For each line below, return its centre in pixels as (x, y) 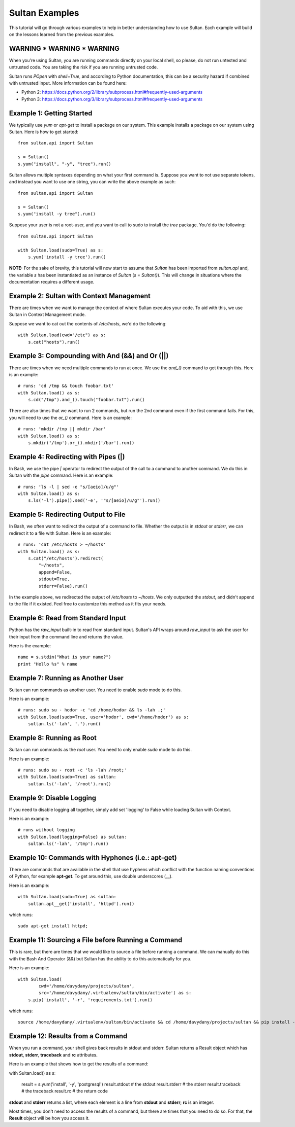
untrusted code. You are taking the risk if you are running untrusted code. (84, 67)
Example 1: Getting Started (51, 113)
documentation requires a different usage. (52, 282)
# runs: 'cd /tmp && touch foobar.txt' (66, 386)
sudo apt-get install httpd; (53, 926)
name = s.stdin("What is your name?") (65, 657)
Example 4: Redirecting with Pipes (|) (67, 457)
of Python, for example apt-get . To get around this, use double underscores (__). (91, 876)
